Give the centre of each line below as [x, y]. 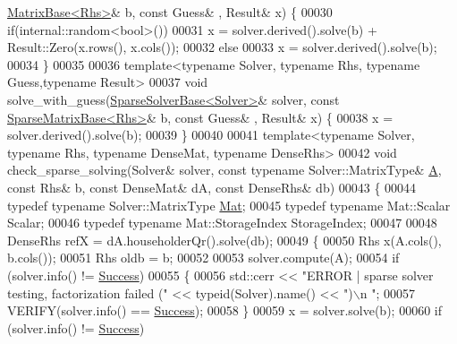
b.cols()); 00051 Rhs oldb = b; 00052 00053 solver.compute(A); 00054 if [203, 258]
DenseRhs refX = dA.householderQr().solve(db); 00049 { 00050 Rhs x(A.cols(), [224, 240]
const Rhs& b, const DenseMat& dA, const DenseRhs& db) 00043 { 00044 [212, 187]
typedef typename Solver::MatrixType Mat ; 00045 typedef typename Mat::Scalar [229, 205]
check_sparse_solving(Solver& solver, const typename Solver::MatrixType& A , [224, 170]
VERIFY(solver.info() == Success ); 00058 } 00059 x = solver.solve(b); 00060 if [225, 310]
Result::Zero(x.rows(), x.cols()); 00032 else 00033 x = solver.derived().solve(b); [222, 47]
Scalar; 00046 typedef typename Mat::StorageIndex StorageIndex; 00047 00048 [222, 223]
